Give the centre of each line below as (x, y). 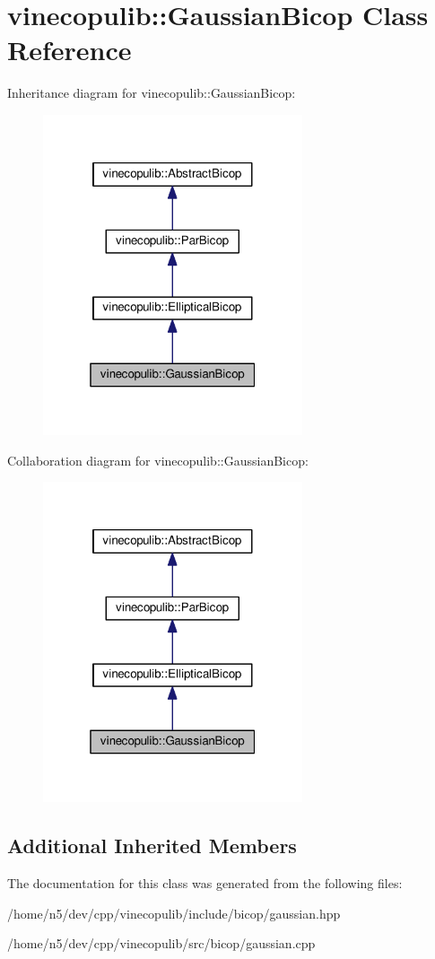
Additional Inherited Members (152, 846)
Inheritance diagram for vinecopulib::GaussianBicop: (152, 93)
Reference (70, 50)
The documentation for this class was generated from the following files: (205, 882)
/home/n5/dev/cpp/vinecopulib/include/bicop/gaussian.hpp (174, 913)
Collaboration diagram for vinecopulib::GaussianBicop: (158, 460)
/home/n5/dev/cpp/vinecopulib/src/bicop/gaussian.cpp (161, 943)
